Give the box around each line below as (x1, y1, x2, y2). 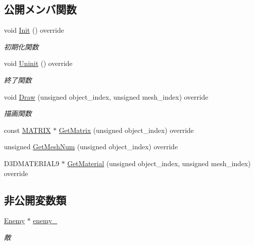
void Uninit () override (4, 58, 73, 68)
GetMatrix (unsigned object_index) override (59, 124, 194, 135)
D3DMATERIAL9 (4, 158, 59, 168)
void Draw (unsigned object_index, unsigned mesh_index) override (4, 91, 209, 102)
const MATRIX (4, 124, 51, 135)
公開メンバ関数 (4, 1, 77, 17)
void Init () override (4, 25, 64, 35)
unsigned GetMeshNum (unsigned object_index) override (4, 141, 178, 152)
